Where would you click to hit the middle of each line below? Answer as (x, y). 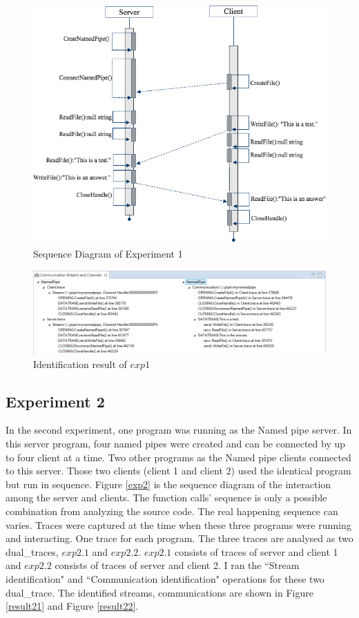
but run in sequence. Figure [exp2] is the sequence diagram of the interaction (168, 484)
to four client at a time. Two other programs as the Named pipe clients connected (178, 457)
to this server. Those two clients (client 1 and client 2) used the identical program (178, 471)
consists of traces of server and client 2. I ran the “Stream (177, 565)
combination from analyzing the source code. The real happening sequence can (172, 511)
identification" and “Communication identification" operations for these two (165, 578)
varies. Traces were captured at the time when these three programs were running (178, 524)
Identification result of (80, 364)
